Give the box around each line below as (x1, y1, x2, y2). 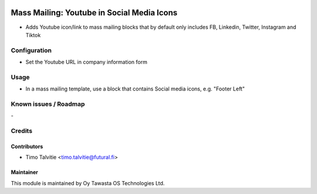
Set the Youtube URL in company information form (25, 59, 148, 66)
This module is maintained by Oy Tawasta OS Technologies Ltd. (11, 179, 165, 186)
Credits (11, 127, 32, 135)
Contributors (11, 143, 43, 150)
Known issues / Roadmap (11, 100, 85, 108)
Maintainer (11, 169, 38, 176)
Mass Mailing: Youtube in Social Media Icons (11, 8, 178, 18)
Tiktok (25, 31, 41, 38)
